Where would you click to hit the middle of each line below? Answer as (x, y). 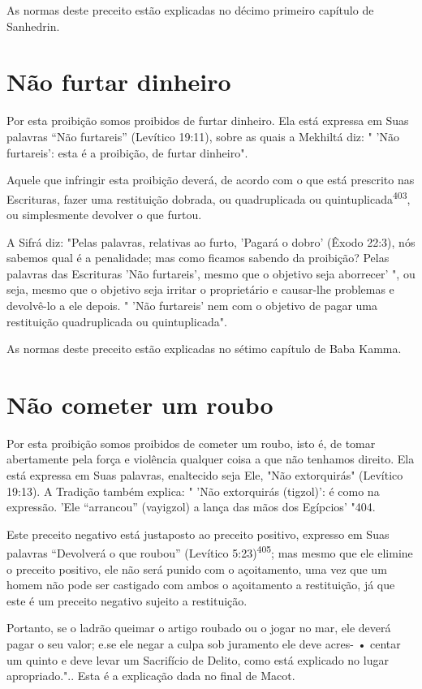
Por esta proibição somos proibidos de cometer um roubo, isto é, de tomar (191, 443)
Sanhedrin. (33, 26)
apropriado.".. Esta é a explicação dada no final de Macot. (151, 676)
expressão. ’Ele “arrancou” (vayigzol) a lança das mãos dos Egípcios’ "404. (191, 507)
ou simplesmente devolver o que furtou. (104, 214)
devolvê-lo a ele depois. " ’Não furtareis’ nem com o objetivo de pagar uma (192, 305)
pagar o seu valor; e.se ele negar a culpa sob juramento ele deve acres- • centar (204, 644)
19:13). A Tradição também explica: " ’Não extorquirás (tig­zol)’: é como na (193, 491)
